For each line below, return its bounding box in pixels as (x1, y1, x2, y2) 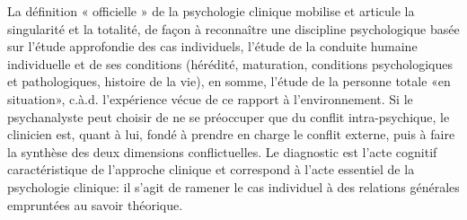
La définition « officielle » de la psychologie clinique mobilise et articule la (7, 2, 415, 20)
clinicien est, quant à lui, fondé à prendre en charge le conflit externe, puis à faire (7, 125, 455, 144)
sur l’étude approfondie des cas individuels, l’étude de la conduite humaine (7, 37, 418, 56)
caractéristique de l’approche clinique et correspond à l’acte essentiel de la (7, 160, 415, 179)
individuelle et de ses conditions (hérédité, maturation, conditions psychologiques (7, 54, 454, 73)
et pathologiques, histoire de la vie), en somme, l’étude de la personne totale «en (7, 72, 451, 91)
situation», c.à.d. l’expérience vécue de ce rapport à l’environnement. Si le (7, 89, 413, 108)
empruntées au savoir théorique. (7, 195, 183, 214)
